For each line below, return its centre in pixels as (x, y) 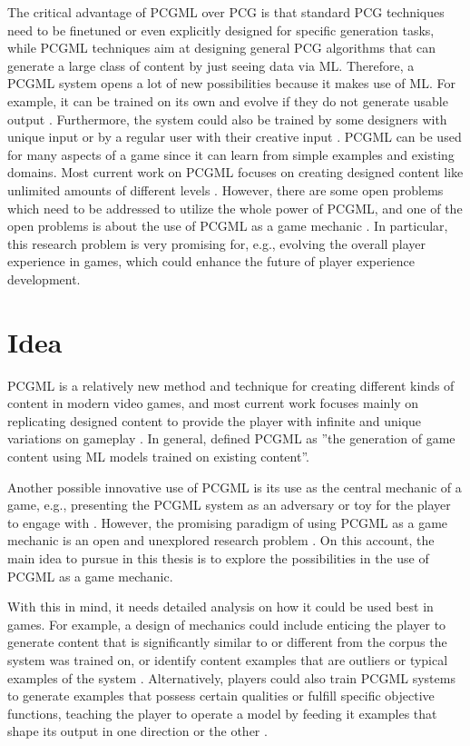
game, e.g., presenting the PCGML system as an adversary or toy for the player (229, 505)
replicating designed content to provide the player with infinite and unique (215, 420)
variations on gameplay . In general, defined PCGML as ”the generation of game (231, 438)
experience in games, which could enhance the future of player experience (211, 261)
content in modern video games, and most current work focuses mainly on (213, 403)
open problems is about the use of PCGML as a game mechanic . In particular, (228, 226)
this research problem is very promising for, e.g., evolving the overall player (217, 243)
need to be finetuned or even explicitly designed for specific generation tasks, (221, 30)
